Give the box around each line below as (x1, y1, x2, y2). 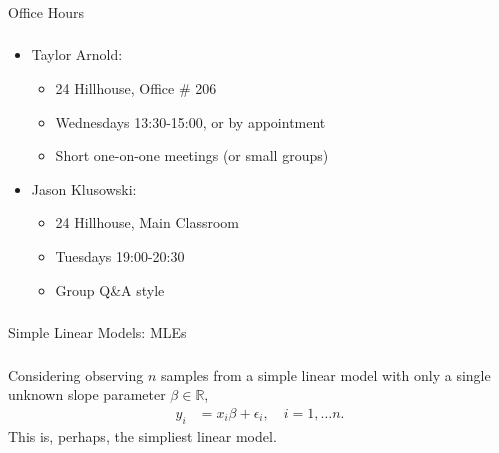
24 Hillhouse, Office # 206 (55, 78, 217, 99)
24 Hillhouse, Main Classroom (55, 212, 240, 233)
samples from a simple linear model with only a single (160, 364, 491, 385)
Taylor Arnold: (31, 44, 123, 65)
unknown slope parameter (8, 384, 166, 405)
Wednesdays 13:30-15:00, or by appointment (55, 111, 326, 132)
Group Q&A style (55, 279, 165, 300)
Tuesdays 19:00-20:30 (55, 246, 185, 266)
